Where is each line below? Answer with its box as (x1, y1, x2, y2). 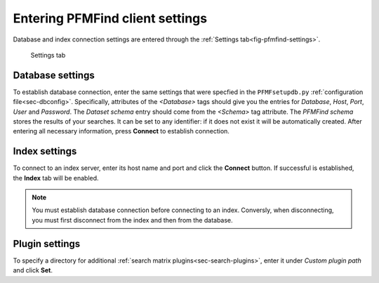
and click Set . (13, 266, 53, 275)
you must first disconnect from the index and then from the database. (32, 216, 233, 224)
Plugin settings (13, 237, 81, 249)
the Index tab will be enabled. (13, 173, 99, 182)
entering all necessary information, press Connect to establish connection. (13, 127, 230, 136)
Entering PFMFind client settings (13, 11, 207, 26)
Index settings (13, 145, 77, 157)
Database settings (13, 69, 95, 81)
